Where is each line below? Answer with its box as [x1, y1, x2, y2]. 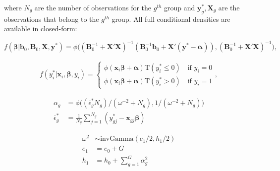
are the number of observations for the [34, 2, 152, 12]
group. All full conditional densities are [112, 13, 230, 24]
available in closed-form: [4, 23, 77, 34]
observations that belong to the [4, 13, 99, 24]
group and [164, 2, 195, 12]
